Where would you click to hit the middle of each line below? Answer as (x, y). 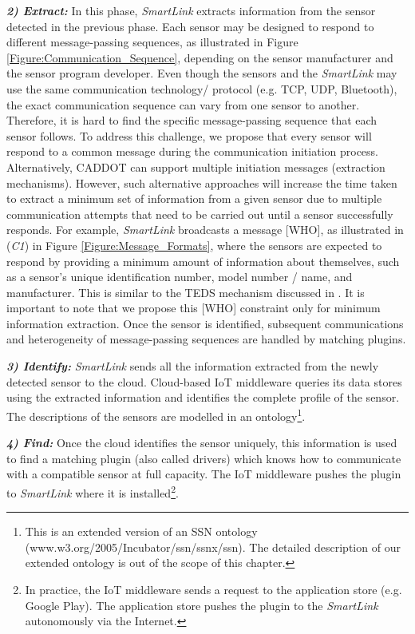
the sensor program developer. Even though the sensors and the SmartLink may (202, 73)
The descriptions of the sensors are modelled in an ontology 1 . (156, 414)
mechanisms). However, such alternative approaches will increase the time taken (202, 182)
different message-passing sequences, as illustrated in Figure (152, 42)
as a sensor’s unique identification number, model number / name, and (180, 277)
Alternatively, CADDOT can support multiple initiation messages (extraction (196, 166)
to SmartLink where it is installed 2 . (93, 491)
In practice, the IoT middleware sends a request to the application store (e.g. (213, 589)
